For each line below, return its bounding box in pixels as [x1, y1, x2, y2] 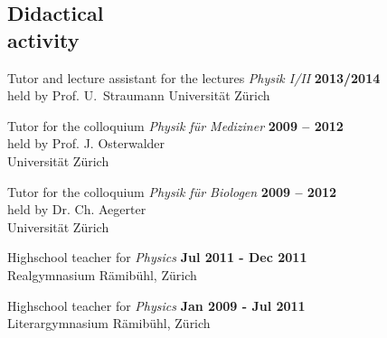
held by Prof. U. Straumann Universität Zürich [7, 86, 270, 105]
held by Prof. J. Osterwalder [7, 134, 165, 153]
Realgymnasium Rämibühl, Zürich [7, 265, 197, 284]
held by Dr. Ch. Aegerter [7, 200, 146, 219]
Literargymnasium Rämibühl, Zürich [7, 314, 211, 333]
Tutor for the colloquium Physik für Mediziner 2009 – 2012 [7, 116, 344, 135]
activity [7, 25, 80, 53]
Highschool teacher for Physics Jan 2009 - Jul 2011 [7, 296, 306, 315]
